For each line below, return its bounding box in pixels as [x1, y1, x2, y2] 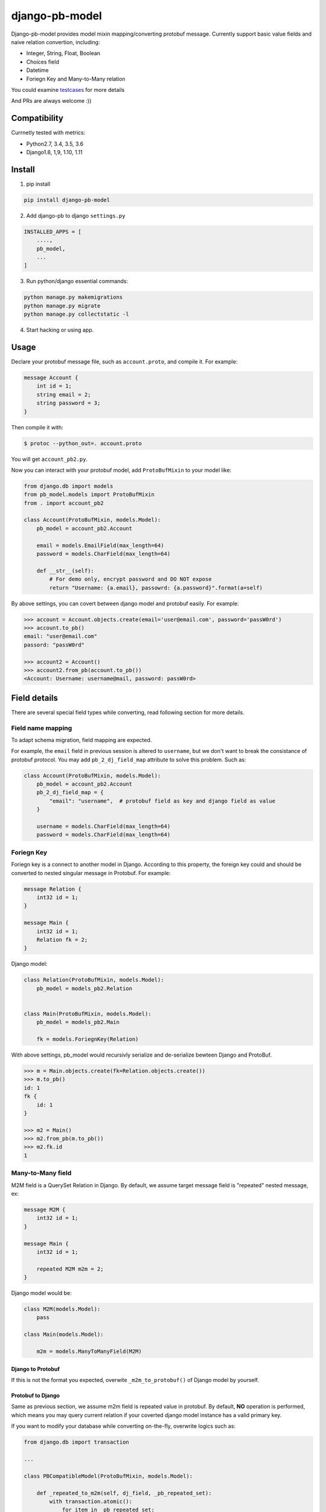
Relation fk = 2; [36, 936, 88, 943]
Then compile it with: [11, 423, 63, 431]
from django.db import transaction [24, 1439, 129, 1445]
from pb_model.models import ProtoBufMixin [24, 491, 155, 498]
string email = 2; [36, 391, 91, 398]
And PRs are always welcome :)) [11, 97, 92, 105]
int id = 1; [36, 383, 72, 389]
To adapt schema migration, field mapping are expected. [11, 736, 152, 743]
